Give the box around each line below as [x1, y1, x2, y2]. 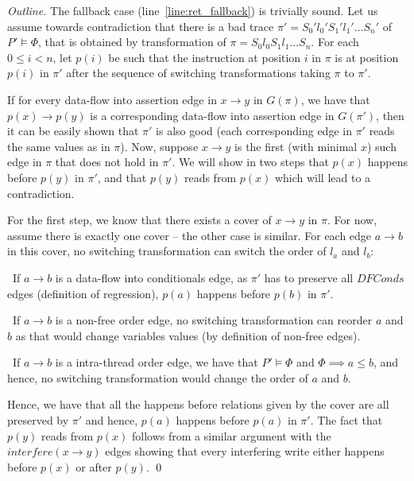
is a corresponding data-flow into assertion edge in [90, 107, 335, 123]
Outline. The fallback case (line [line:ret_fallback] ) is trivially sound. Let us [7, 2, 378, 18]
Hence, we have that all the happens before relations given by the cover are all [7, 396, 389, 413]
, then [376, 107, 404, 123]
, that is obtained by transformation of [38, 33, 226, 50]
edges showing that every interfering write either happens [105, 443, 385, 460]
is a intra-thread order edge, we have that [55, 354, 258, 370]
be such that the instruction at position [108, 48, 301, 65]
